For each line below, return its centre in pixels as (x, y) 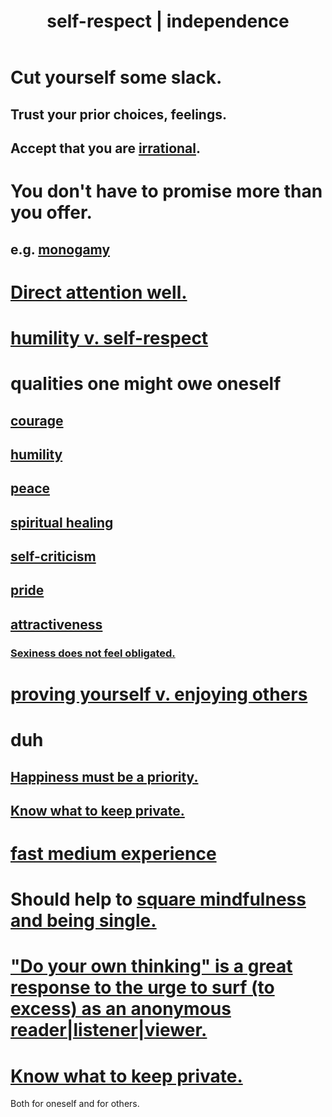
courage (37, 420)
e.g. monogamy (60, 249)
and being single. (83, 921)
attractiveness (56, 624)
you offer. (51, 212)
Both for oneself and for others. (75, 1104)
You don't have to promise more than (166, 191)
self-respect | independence (168, 21)
